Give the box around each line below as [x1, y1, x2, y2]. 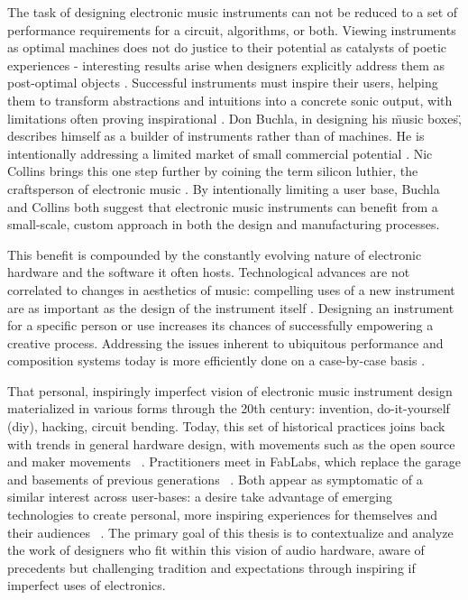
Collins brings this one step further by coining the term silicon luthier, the [7, 162, 418, 180]
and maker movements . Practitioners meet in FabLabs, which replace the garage [7, 452, 462, 471]
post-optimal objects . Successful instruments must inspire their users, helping [7, 73, 438, 92]
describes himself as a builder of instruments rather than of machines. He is [7, 126, 425, 145]
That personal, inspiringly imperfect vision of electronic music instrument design [7, 381, 453, 400]
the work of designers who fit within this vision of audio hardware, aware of [7, 540, 425, 559]
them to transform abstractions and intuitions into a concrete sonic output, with [7, 90, 453, 109]
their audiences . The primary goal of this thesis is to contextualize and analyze [7, 522, 454, 541]
